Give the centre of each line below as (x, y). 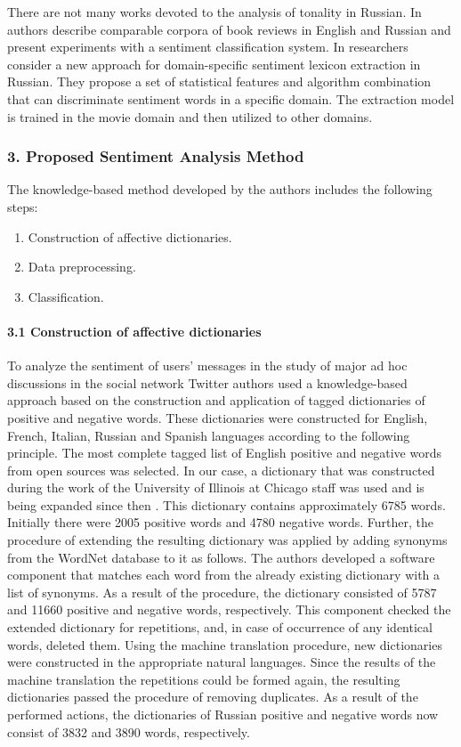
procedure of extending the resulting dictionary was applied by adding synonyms (227, 540)
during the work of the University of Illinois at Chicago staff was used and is (216, 487)
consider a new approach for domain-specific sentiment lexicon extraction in (214, 64)
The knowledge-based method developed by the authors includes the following (220, 189)
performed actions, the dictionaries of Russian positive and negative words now (223, 715)
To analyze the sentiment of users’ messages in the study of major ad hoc (207, 365)
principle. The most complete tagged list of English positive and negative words (224, 453)
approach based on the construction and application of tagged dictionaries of (216, 400)
